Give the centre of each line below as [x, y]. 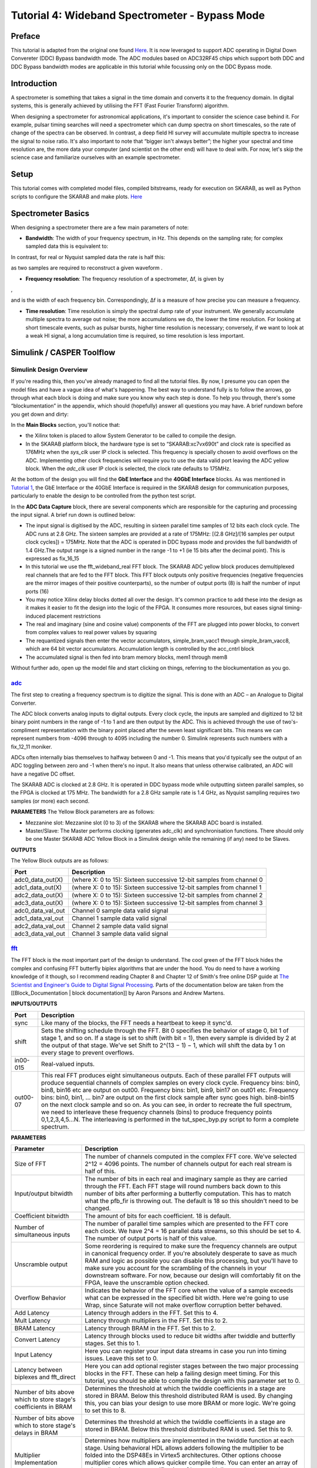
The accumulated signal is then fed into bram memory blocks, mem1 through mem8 [127, 657]
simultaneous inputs [42, 1235]
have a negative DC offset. [43, 774]
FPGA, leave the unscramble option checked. [147, 1283]
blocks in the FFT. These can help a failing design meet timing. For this [182, 1373]
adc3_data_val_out [40, 934]
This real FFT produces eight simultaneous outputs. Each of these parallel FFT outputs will [166, 1075]
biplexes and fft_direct [45, 1377]
